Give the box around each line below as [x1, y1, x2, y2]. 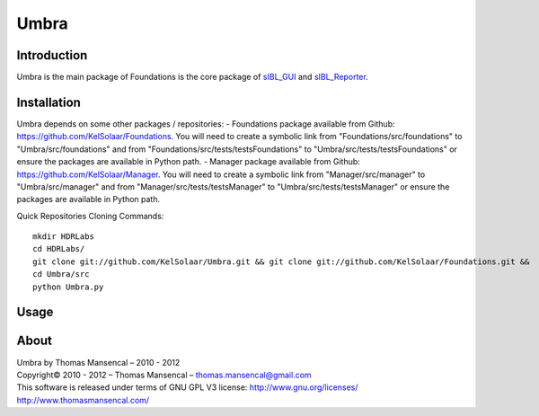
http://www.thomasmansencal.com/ [16, 394, 150, 405]
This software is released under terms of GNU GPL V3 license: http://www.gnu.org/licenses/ [16, 382, 358, 393]
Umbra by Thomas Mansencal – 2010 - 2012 [16, 357, 181, 367]
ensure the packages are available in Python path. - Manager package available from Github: [16, 156, 361, 167]
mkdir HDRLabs [32, 232, 94, 242]
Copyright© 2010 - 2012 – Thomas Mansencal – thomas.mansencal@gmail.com [16, 369, 312, 380]
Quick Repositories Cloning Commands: [16, 210, 164, 221]
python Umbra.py [32, 281, 104, 292]
